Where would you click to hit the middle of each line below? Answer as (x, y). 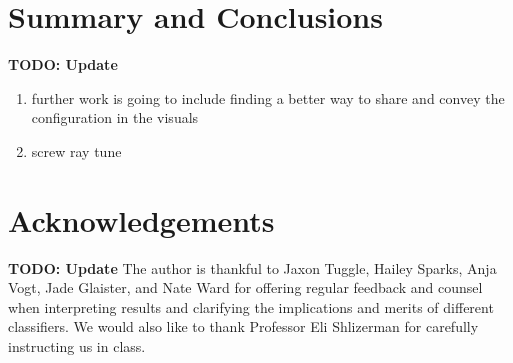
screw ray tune (76, 150)
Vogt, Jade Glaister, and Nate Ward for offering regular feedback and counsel (245, 287)
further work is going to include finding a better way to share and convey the (268, 97)
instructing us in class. (77, 346)
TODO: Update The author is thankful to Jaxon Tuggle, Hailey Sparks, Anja (252, 267)
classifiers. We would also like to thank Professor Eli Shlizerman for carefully (243, 326)
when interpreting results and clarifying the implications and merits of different (251, 306)
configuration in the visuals (115, 117)
